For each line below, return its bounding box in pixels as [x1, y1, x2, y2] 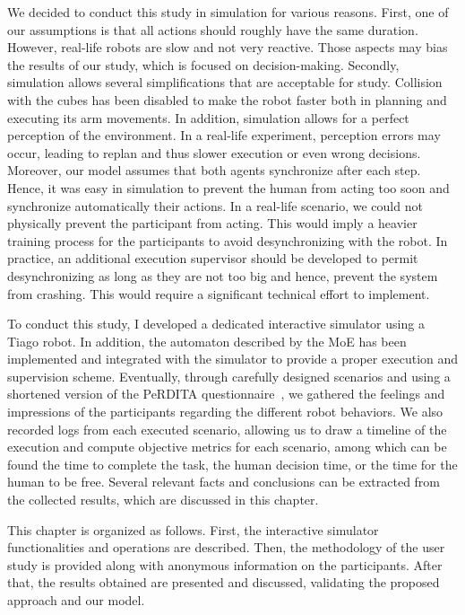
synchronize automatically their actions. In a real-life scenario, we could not [7, 196, 423, 215]
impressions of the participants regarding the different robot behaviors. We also [7, 402, 443, 421]
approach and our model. [7, 591, 145, 609]
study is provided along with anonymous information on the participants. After [7, 555, 443, 574]
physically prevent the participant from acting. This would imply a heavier [7, 214, 418, 233]
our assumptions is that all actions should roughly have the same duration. [7, 20, 418, 39]
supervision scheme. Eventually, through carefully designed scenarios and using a [7, 366, 451, 385]
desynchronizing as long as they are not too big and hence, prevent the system [7, 266, 438, 285]
